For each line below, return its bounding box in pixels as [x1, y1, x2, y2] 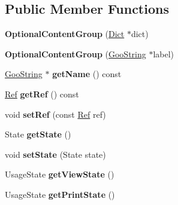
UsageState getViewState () [5, 168, 114, 180]
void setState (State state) [5, 148, 106, 160]
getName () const [52, 68, 122, 80]
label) [153, 47, 174, 60]
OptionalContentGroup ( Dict [5, 27, 125, 40]
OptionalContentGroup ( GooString [5, 47, 146, 60]
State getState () [5, 128, 71, 140]
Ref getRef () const [5, 87, 79, 100]
